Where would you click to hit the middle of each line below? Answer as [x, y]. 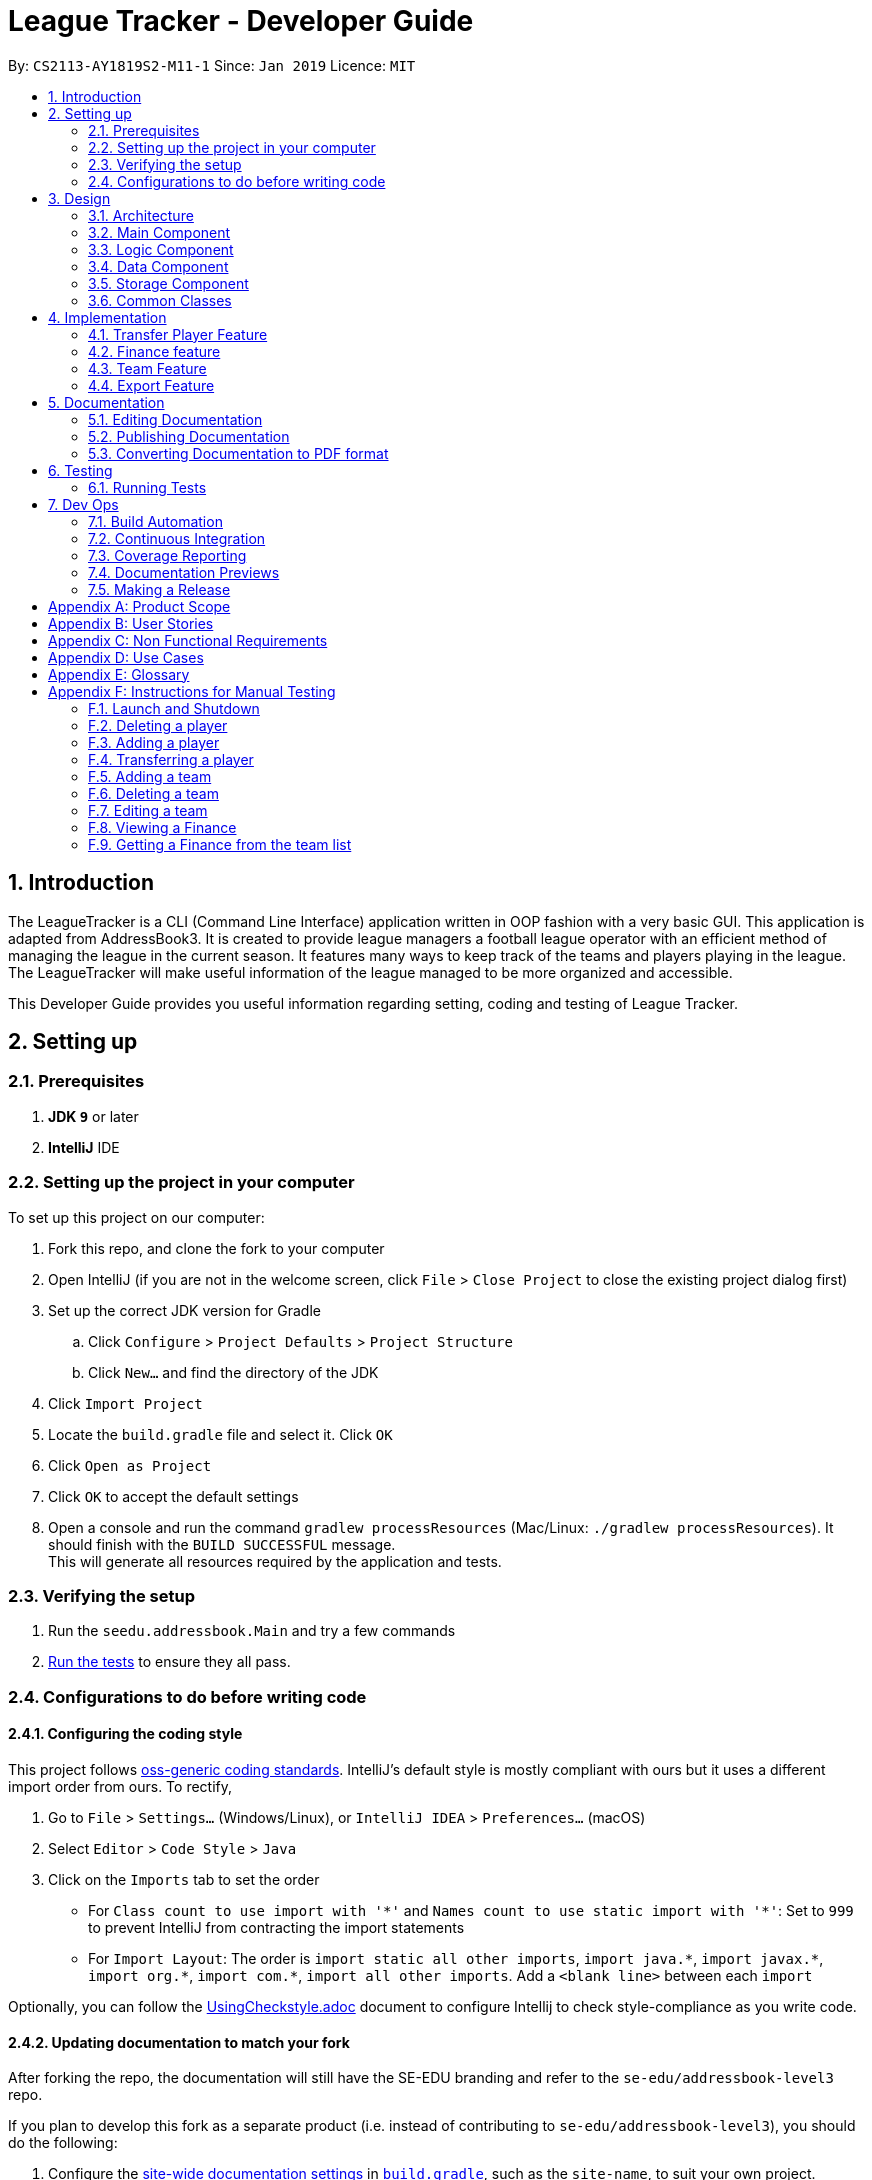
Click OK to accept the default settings [173, 1496]
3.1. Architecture [141, 215]
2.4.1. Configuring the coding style [125, 1734]
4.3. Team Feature [147, 368]
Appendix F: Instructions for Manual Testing [192, 691]
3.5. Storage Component [168, 283]
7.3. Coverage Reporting [167, 555]
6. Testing [80, 470]
